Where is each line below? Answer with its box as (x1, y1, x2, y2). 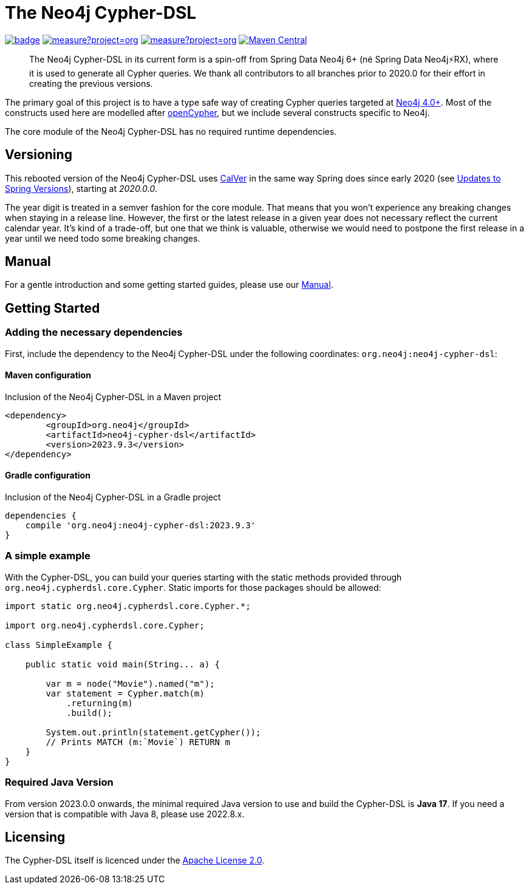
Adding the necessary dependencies (5, 326, 183, 339)
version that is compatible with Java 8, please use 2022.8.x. (5, 808, 245, 819)
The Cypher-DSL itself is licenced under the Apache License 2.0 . (5, 855, 265, 866)
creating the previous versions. (29, 78, 153, 89)
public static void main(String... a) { (25, 659, 220, 669)
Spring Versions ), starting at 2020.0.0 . (5, 183, 158, 194)
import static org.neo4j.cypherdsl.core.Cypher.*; (5, 601, 251, 611)
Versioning (5, 147, 72, 163)
